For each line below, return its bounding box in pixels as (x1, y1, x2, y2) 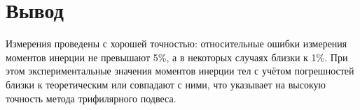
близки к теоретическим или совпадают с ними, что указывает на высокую (6, 77, 326, 91)
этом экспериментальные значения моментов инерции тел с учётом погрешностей (6, 63, 354, 78)
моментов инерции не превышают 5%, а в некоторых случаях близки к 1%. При (6, 49, 348, 64)
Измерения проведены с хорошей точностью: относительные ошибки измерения (6, 36, 347, 51)
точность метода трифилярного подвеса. (6, 91, 176, 105)
